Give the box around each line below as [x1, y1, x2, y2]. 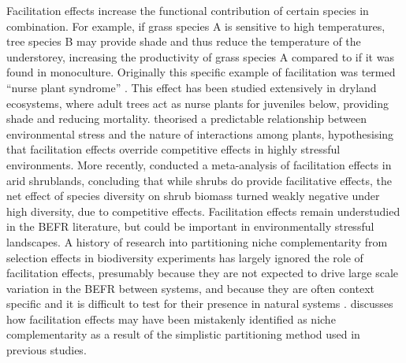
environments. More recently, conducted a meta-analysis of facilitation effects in [6, 156, 392, 172]
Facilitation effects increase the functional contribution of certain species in [6, 2, 369, 18]
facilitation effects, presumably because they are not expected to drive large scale [6, 265, 399, 281]
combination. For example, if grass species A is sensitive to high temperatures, [6, 17, 386, 34]
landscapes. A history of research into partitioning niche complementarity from [6, 233, 388, 250]
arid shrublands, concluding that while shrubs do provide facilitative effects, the [6, 172, 393, 188]
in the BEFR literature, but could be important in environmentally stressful [6, 218, 374, 235]
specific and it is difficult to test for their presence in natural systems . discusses [6, 295, 393, 312]
